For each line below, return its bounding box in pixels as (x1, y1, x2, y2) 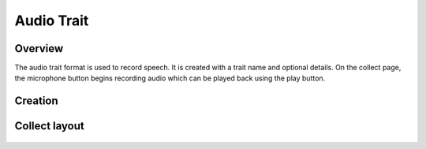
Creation (14, 95, 58, 108)
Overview (14, 42, 64, 55)
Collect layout (14, 119, 84, 133)
